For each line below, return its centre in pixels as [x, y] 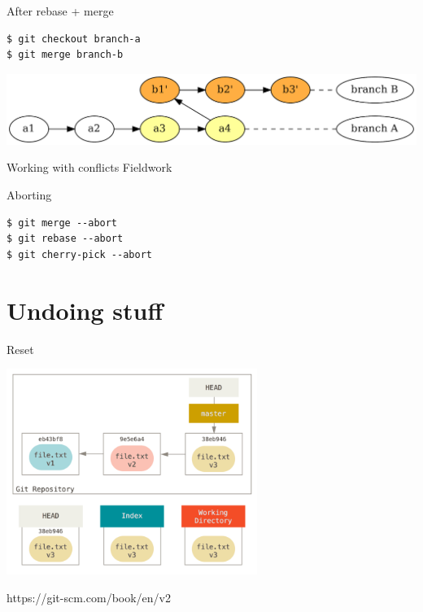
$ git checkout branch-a [74, 39]
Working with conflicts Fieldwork [89, 167]
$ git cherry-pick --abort [79, 254]
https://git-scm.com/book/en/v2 [89, 597]
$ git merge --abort [62, 223]
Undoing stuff [85, 310]
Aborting [29, 195]
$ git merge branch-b [65, 55]
